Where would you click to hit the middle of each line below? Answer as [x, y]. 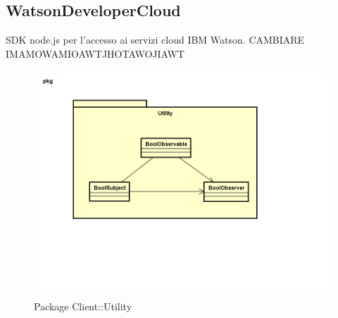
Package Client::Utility [83, 306]
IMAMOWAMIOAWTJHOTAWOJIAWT [95, 53]
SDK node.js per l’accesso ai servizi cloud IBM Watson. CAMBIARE [155, 40]
